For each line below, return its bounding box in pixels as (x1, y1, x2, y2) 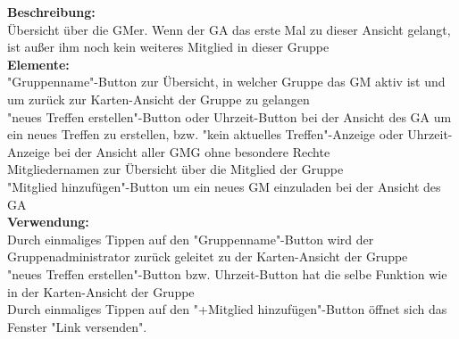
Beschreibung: (7, 3, 96, 21)
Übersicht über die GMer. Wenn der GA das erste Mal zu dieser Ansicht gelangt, (7, 20, 451, 38)
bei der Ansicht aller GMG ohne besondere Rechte (54, 142, 330, 161)
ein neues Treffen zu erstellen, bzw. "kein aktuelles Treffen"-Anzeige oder (7, 125, 404, 144)
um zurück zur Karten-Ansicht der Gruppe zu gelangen (7, 89, 310, 108)
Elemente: (7, 54, 70, 73)
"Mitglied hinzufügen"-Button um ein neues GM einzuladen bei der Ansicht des (7, 177, 441, 195)
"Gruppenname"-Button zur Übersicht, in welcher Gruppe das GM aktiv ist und (7, 72, 446, 91)
